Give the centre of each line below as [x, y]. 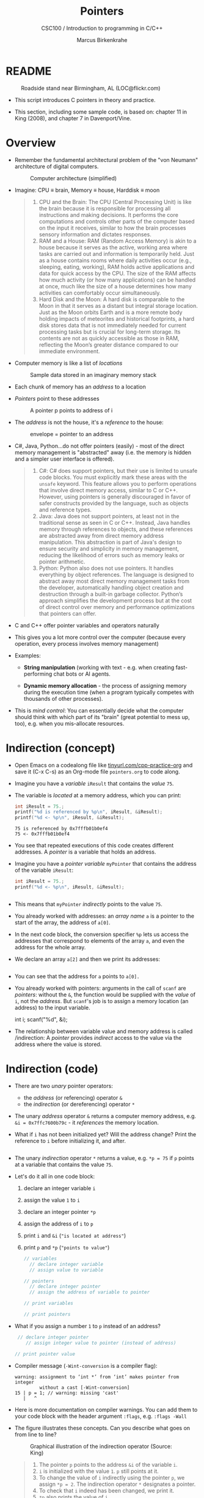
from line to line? [35, 1434]
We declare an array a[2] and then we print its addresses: [87, 959]
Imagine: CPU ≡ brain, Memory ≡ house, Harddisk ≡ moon [87, 190]
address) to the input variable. [53, 1007]
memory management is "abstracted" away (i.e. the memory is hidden [103, 452]
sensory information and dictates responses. [95, 234]
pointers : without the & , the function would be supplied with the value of [105, 995]
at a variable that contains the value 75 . [64, 1164]
